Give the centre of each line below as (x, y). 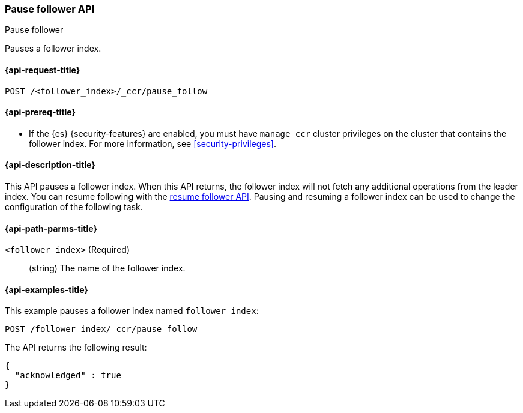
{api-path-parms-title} (51, 228)
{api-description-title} (50, 165)
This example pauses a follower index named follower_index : (132, 311)
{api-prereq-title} (41, 112)
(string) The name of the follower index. (107, 268)
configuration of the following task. (74, 207)
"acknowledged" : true (68, 375)
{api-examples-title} (47, 289)
